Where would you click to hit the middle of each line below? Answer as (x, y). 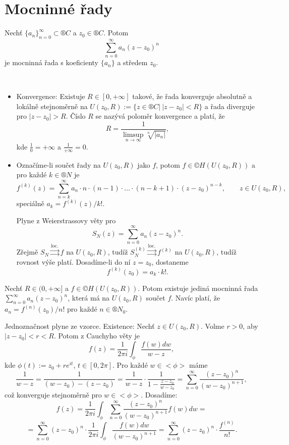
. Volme (213, 326)
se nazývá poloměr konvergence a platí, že (160, 116)
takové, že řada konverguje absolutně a (192, 96)
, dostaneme (170, 261)
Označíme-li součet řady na (59, 164)
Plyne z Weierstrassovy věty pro (66, 220)
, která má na (89, 298)
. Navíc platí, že (196, 298)
